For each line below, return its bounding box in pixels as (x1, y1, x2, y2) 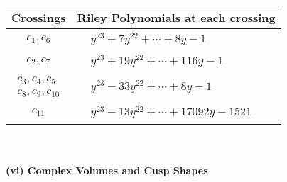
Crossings (11, 9, 66, 25)
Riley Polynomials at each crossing (77, 9, 276, 25)
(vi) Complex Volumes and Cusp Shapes (6, 162, 208, 177)
